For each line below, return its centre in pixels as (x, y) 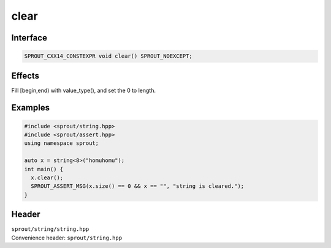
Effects (25, 76)
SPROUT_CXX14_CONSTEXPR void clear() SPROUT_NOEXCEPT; (108, 56)
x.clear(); (47, 178)
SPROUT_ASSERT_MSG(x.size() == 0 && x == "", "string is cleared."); (138, 186)
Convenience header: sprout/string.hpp (67, 238)
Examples (31, 108)
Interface (29, 38)
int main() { (44, 169)
